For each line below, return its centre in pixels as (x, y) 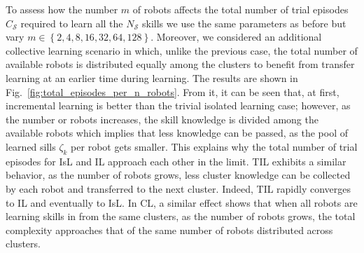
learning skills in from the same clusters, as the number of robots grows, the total (181, 216)
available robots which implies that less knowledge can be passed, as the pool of (177, 133)
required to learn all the (72, 23)
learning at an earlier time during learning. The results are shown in (152, 77)
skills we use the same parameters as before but (244, 23)
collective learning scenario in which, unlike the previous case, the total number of (182, 50)
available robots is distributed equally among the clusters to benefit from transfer (180, 64)
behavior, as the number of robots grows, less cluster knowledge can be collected (178, 175)
